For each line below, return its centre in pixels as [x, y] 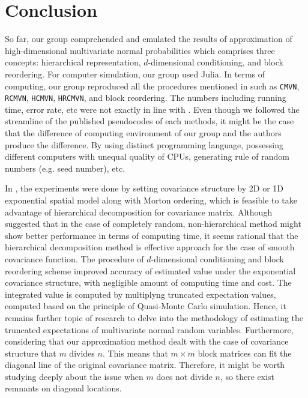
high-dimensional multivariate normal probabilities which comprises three [140, 50]
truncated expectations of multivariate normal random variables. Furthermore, [149, 329]
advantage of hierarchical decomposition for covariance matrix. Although [139, 212]
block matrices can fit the [245, 353]
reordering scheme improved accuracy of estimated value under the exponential [150, 270]
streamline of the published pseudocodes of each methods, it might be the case [149, 121]
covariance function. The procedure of [74, 258]
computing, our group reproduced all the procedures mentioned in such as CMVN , [152, 86]
